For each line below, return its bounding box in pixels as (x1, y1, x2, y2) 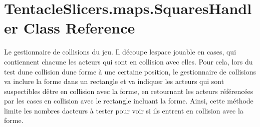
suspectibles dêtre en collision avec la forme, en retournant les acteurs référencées (4, 85, 253, 96)
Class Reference (23, 17, 135, 38)
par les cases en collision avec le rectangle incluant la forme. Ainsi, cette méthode (4, 95, 253, 106)
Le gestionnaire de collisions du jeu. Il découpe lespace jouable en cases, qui (4, 46, 236, 57)
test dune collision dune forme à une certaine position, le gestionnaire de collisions (4, 66, 256, 76)
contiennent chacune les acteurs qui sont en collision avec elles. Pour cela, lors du (4, 56, 253, 66)
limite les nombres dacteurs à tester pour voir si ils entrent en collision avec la (4, 105, 243, 115)
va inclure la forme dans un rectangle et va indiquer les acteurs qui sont (4, 76, 224, 86)
